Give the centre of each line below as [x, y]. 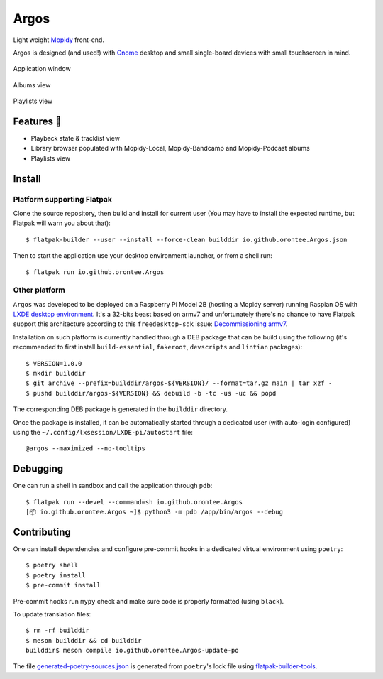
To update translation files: [52, 614]
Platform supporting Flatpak [63, 199]
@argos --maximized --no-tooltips [85, 449]
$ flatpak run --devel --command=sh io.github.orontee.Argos [134, 502]
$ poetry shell [52, 565]
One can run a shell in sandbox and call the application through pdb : [113, 486]
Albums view [32, 85]
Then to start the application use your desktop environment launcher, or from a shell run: [143, 256]
